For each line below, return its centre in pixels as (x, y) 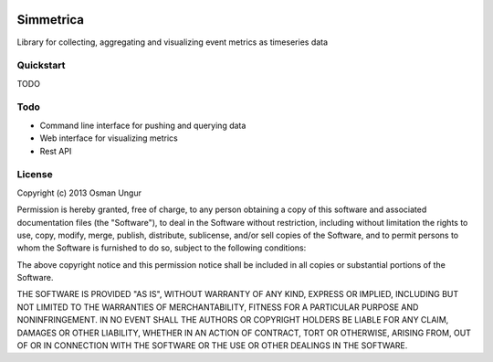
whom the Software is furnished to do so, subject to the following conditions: (162, 248)
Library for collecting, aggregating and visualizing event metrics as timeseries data (173, 42)
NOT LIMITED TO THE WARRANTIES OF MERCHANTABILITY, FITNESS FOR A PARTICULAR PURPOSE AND (218, 307)
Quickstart (41, 66)
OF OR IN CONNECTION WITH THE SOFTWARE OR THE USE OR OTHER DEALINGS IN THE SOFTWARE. (212, 346)
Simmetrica (51, 20)
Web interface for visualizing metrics (109, 138)
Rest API (56, 151)
